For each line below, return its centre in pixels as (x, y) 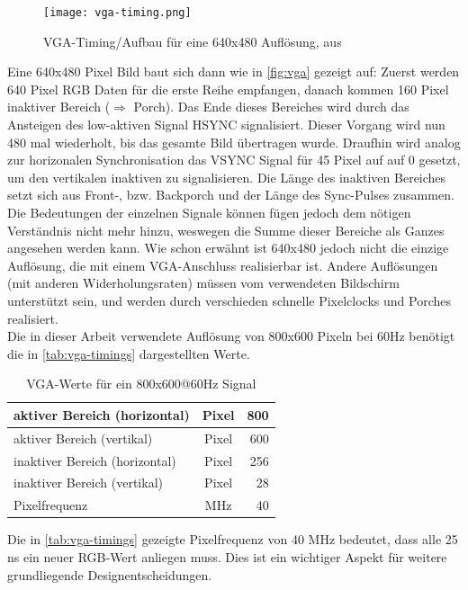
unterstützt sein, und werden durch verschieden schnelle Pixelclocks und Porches (229, 300)
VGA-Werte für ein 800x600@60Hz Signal (141, 384)
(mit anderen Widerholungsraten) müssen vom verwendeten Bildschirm (203, 283)
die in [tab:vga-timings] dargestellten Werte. (129, 353)
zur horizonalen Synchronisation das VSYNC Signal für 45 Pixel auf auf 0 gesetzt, (234, 160)
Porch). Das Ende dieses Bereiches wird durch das (271, 107)
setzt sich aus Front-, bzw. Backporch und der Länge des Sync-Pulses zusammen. (231, 195)
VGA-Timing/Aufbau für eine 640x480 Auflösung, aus (193, 41)
